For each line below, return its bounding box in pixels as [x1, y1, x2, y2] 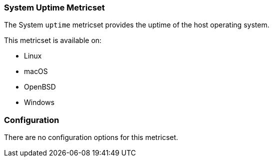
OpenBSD [24, 82, 56, 91]
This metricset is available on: [4, 36, 102, 45]
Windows [24, 98, 55, 107]
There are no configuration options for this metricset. [4, 133, 178, 142]
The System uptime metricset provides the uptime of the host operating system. [4, 20, 270, 29]
